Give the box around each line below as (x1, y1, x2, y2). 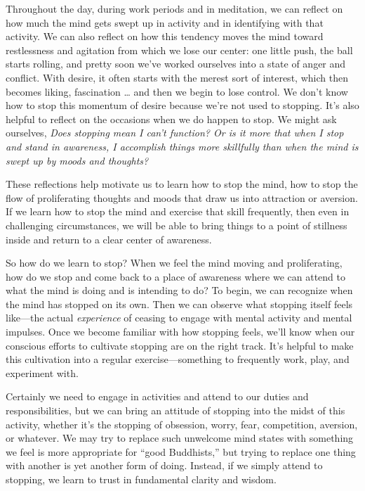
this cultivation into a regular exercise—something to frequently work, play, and (6, 352, 350, 366)
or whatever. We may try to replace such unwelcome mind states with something (6, 431, 354, 445)
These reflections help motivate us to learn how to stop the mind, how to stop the (6, 177, 358, 191)
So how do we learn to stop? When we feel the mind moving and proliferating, (6, 255, 343, 270)
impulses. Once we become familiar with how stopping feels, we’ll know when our (6, 324, 355, 339)
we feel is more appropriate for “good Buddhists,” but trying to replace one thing (6, 444, 356, 459)
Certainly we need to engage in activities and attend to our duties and (6, 389, 309, 404)
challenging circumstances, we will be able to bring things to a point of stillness (6, 217, 347, 232)
